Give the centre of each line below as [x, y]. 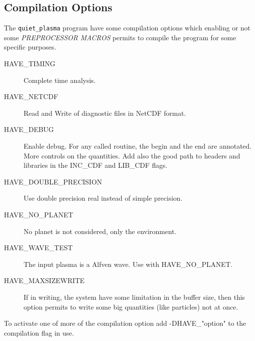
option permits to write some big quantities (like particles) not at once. [131, 306]
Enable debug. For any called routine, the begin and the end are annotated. [138, 146]
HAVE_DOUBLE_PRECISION [53, 181]
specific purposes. [30, 47]
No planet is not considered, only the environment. [100, 231]
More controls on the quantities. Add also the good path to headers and [132, 155]
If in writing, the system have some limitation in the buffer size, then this [134, 297]
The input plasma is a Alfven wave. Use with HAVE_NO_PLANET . [128, 264]
